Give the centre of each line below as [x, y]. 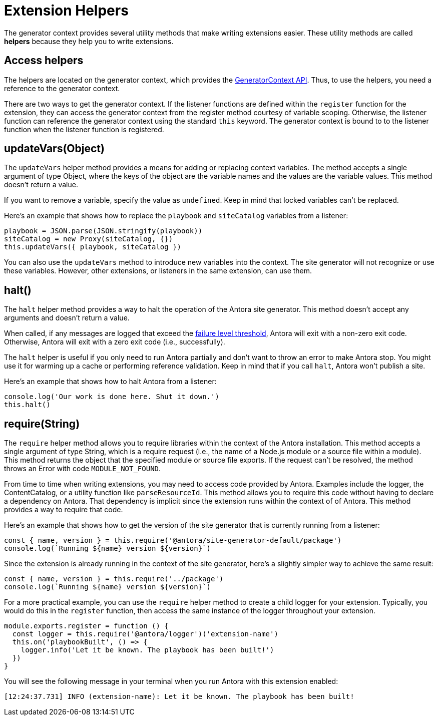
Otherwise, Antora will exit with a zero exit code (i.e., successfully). [115, 342]
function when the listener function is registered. [84, 129]
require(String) [42, 424]
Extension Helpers [66, 11]
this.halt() [27, 405]
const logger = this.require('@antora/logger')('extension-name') [145, 634]
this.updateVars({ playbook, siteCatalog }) [93, 247]
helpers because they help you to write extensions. [89, 41]
